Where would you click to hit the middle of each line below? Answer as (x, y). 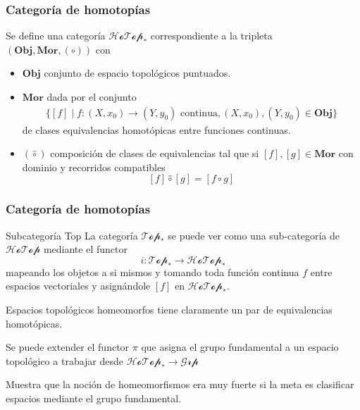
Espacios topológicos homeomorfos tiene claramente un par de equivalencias (169, 309)
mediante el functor (85, 249)
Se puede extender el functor (68, 347)
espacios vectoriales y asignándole (78, 286)
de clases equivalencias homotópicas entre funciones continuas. (156, 129)
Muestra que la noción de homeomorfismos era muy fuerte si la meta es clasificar (180, 384)
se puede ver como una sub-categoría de (254, 235)
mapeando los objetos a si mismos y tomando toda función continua (153, 272)
